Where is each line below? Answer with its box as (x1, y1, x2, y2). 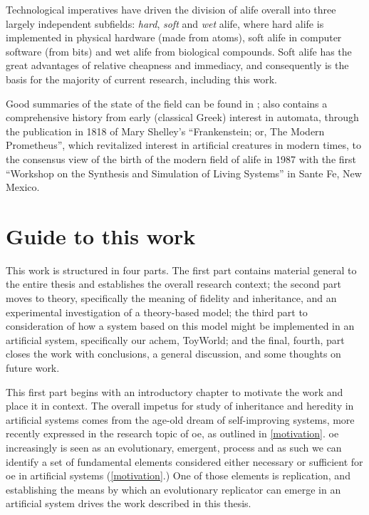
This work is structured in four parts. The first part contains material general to (6, 262, 357, 277)
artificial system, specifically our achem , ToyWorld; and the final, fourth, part (6, 332, 345, 347)
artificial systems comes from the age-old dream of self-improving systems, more (6, 412, 355, 427)
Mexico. (6, 180, 40, 194)
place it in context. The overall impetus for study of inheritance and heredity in (6, 398, 354, 413)
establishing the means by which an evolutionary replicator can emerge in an (6, 482, 341, 496)
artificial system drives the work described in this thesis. (6, 496, 251, 511)
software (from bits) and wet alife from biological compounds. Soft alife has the (6, 43, 352, 58)
